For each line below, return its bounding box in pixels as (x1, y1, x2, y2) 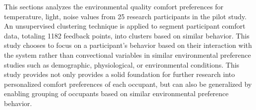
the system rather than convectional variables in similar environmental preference (4, 49, 251, 60)
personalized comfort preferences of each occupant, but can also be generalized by (4, 78, 252, 89)
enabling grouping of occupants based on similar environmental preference (4, 88, 229, 99)
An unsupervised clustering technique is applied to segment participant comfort (4, 21, 246, 31)
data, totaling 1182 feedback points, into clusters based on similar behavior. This (4, 30, 250, 40)
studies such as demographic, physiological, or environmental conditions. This (4, 59, 240, 70)
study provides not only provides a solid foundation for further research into (4, 69, 235, 79)
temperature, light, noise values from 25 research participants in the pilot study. (4, 11, 247, 21)
